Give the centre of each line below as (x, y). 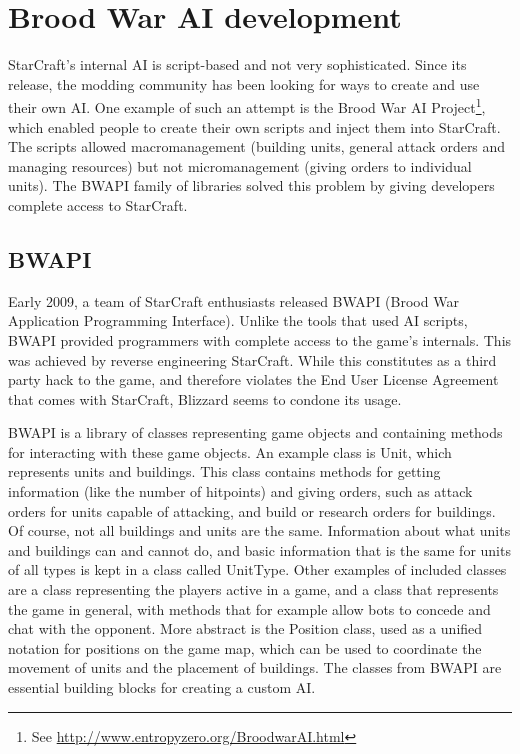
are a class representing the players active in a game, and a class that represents (253, 589)
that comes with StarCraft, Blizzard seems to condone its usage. (205, 398)
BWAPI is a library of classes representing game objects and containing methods (255, 432)
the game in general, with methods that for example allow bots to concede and (249, 608)
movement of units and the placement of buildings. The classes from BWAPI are (255, 667)
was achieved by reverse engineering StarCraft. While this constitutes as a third (252, 359)
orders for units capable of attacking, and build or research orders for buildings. (252, 510)
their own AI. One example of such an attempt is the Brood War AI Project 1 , (247, 105)
